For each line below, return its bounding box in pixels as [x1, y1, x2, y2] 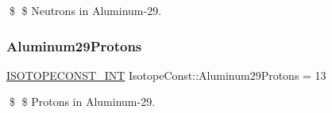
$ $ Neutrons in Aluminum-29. [9, 2, 162, 18]
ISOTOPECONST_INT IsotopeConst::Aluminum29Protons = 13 [6, 66, 326, 83]
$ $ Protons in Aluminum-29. [9, 93, 156, 110]
